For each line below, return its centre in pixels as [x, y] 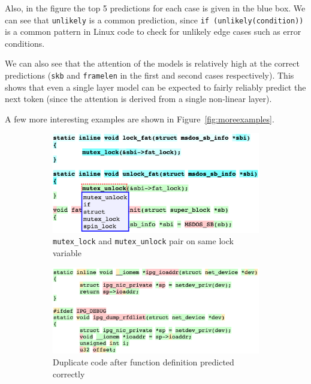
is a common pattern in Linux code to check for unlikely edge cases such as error [153, 31]
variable [67, 253]
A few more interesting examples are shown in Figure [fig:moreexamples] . [140, 118]
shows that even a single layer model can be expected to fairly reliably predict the [155, 87]
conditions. [25, 43]
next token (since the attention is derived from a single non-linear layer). [138, 99]
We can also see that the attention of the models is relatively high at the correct [152, 63]
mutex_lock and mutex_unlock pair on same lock [143, 241]
